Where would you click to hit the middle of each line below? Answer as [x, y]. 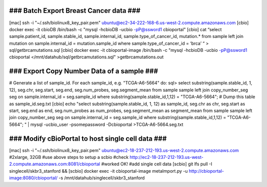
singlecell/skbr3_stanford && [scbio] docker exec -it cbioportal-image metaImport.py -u [98, 171]
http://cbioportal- [206, 171]
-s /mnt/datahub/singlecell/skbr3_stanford [102, 178]
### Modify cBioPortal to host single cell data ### [88, 138]
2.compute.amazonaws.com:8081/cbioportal [55, 164]
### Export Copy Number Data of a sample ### [84, 71]
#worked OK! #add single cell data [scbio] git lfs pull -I [157, 164]
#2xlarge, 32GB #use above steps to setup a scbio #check [69, 157]
